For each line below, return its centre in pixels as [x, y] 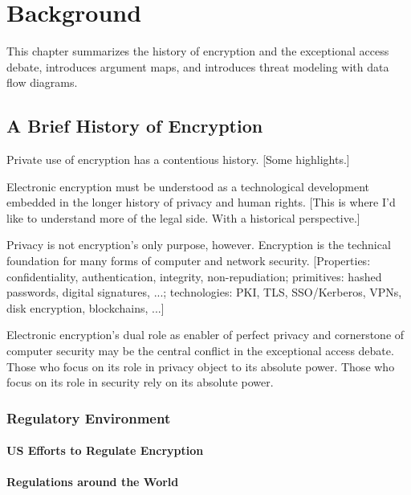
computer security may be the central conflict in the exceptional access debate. [200, 351]
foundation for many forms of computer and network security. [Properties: [189, 261]
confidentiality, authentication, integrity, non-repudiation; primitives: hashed [194, 276]
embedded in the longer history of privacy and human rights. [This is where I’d [201, 202]
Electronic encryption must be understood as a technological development [188, 186]
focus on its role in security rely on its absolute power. [140, 382]
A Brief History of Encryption [135, 126]
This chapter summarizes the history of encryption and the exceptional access [198, 51]
